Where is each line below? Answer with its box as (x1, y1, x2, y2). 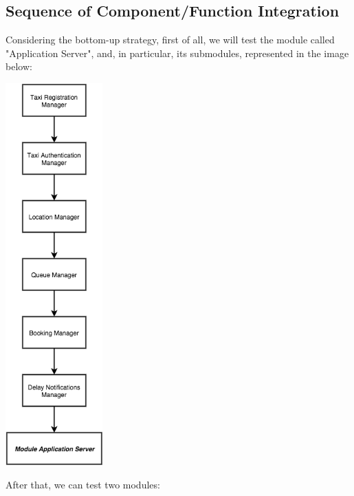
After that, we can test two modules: (5, 477, 160, 491)
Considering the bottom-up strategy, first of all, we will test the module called (5, 32, 335, 47)
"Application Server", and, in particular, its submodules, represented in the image (5, 45, 349, 60)
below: (5, 59, 32, 74)
